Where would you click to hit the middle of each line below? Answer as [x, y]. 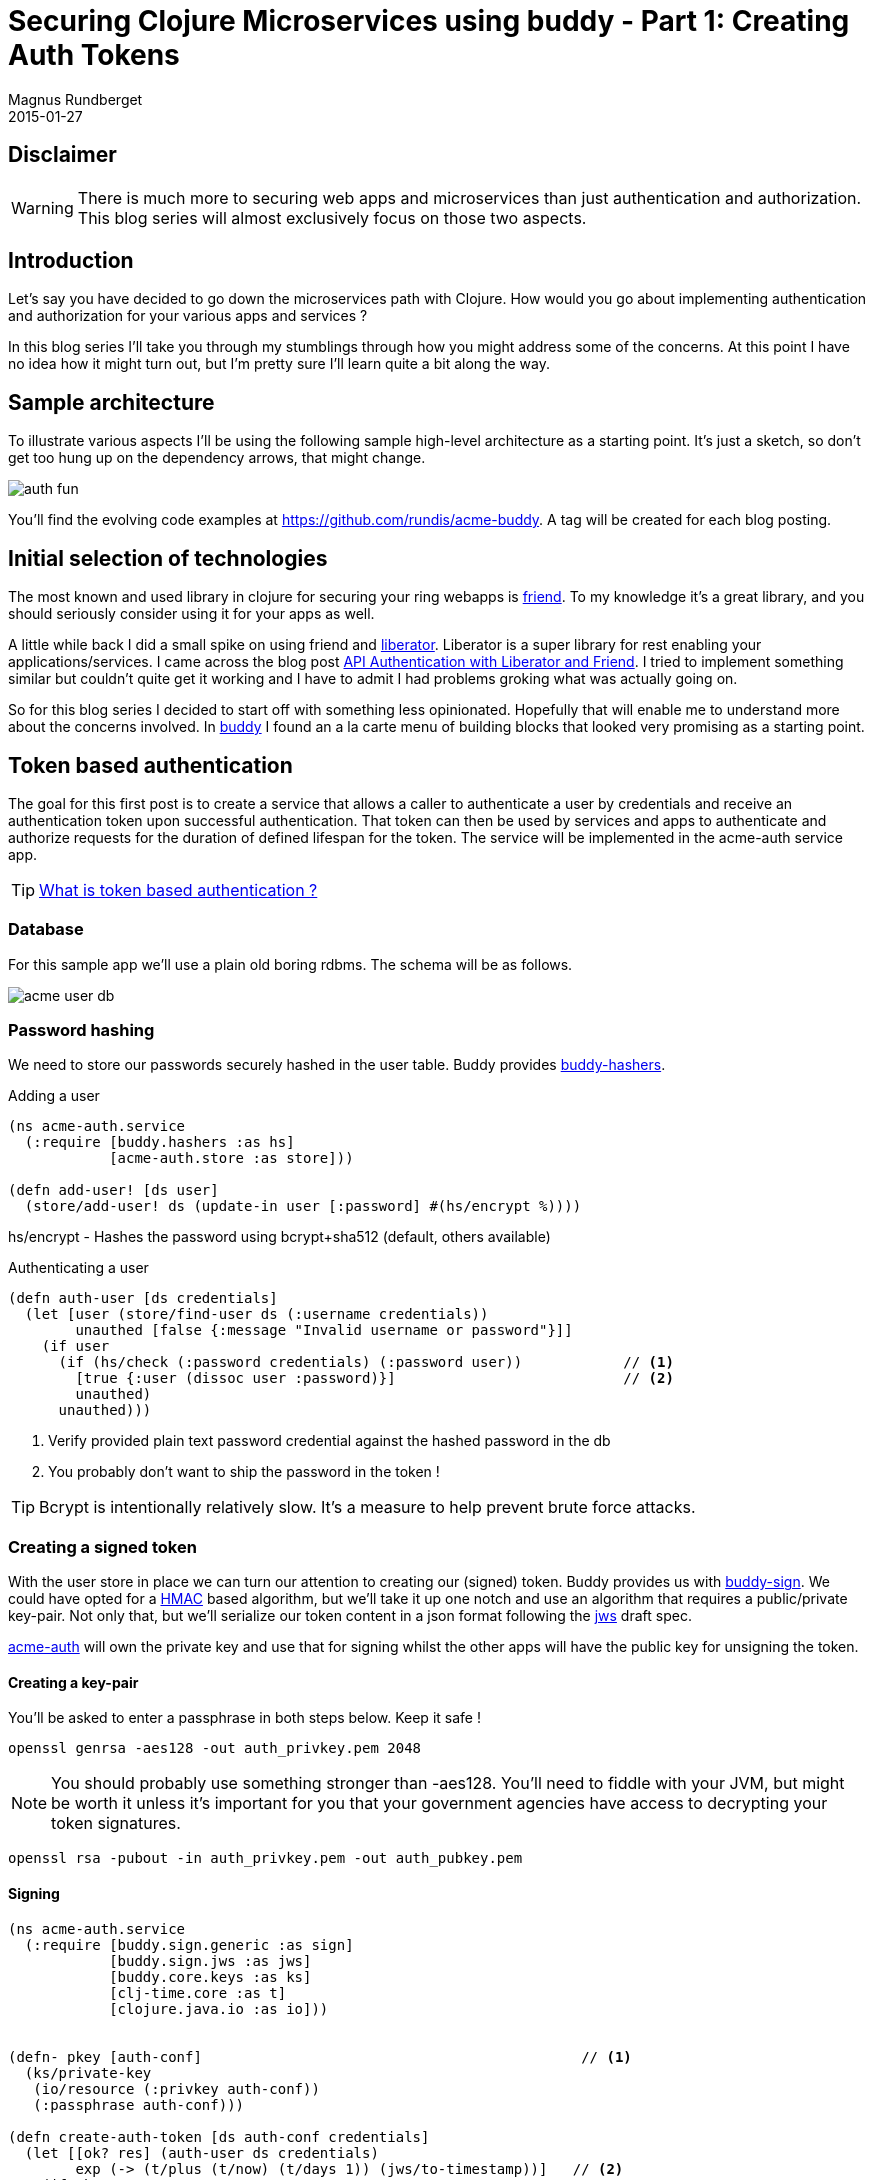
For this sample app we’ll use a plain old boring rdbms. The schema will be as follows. [290, 964]
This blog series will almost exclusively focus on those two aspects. [332, 217]
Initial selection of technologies [168, 558]
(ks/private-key [88, 2072]
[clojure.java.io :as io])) [219, 2008]
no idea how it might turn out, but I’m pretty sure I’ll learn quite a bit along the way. [279, 364]
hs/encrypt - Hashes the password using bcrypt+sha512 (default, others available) [279, 1237]
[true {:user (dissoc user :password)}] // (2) [374, 1378]
